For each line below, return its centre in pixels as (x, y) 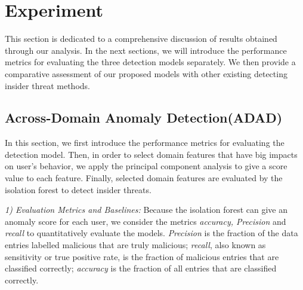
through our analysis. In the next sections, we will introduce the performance (146, 50)
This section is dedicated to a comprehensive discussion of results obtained (141, 39)
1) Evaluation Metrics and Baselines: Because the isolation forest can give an (146, 210)
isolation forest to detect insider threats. (78, 189)
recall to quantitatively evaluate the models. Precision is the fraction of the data (151, 233)
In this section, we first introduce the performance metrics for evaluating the (145, 143)
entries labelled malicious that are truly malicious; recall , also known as (135, 245)
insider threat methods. (47, 85)
